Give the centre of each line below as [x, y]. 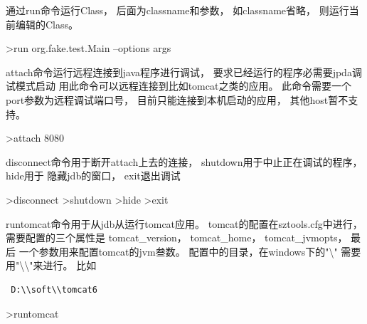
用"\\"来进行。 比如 [51, 265]
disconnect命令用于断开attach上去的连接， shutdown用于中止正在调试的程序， [184, 161]
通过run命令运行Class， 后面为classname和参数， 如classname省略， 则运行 [177, 10]
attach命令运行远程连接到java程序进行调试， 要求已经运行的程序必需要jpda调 [184, 72]
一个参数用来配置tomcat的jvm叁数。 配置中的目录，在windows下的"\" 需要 [190, 251]
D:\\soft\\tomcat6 [54, 289]
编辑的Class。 [47, 24]
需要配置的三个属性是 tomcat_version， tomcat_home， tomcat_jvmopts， [177, 237]
